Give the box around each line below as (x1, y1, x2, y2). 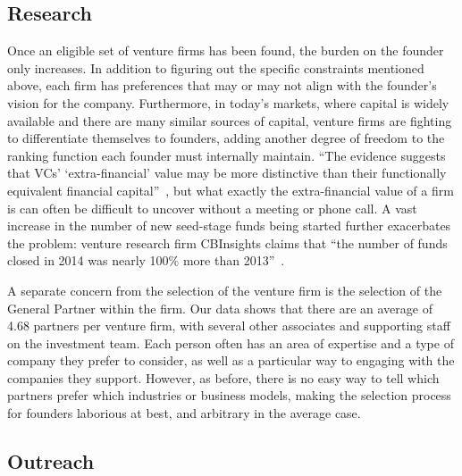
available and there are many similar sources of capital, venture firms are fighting (7, 111, 452, 129)
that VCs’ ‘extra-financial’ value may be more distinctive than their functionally (7, 163, 447, 182)
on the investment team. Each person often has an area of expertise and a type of (7, 333, 454, 352)
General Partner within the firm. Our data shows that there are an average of (7, 298, 433, 317)
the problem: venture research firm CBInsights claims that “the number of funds (7, 233, 448, 252)
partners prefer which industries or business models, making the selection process (7, 386, 451, 405)
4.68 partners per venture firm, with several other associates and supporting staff (7, 316, 450, 335)
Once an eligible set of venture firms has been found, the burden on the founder (7, 41, 444, 60)
